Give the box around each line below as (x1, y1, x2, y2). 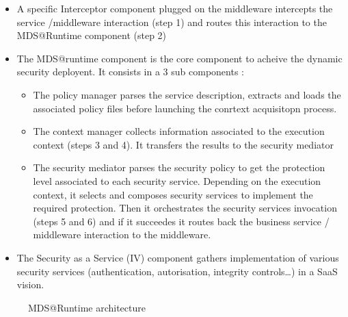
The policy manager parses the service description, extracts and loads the (33, 87, 341, 101)
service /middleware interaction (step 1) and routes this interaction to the (16, 14, 327, 29)
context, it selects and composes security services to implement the (33, 187, 313, 201)
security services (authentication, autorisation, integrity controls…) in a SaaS (16, 264, 338, 278)
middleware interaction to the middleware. (33, 227, 211, 242)
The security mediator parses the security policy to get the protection (33, 160, 325, 175)
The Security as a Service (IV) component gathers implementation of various (16, 250, 339, 264)
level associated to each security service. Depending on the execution (33, 173, 321, 188)
